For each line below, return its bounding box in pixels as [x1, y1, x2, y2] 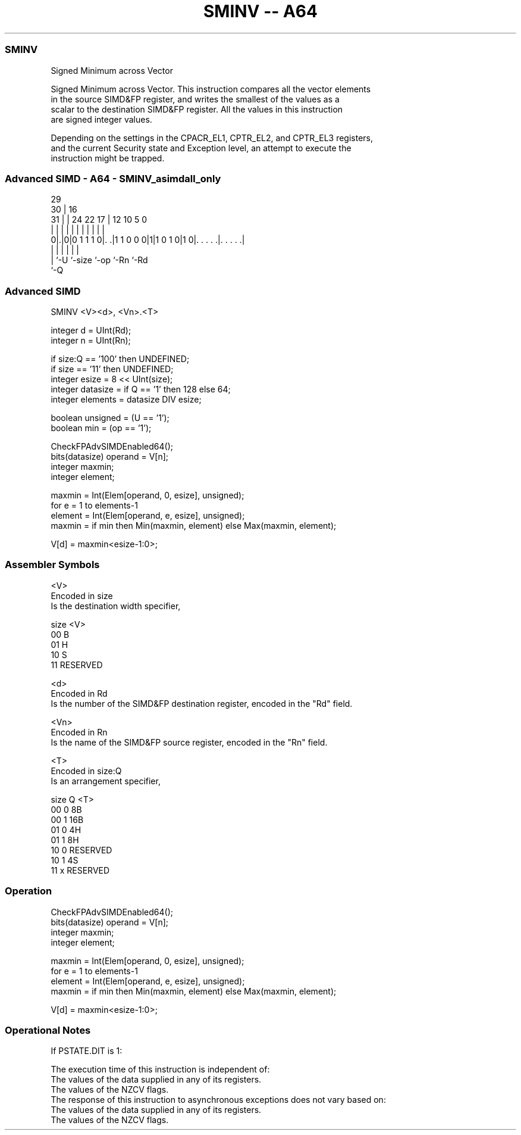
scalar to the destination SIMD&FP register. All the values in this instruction [51, 104, 343, 114]
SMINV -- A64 [203, 1, 318, 21]
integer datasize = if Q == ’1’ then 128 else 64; [51, 384, 231, 394]
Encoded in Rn [51, 726, 108, 737]
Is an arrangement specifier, [51, 775, 161, 786]
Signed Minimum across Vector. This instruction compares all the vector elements [51, 83, 371, 94]
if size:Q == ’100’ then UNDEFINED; [51, 354, 190, 364]
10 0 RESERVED [51, 844, 112, 855]
